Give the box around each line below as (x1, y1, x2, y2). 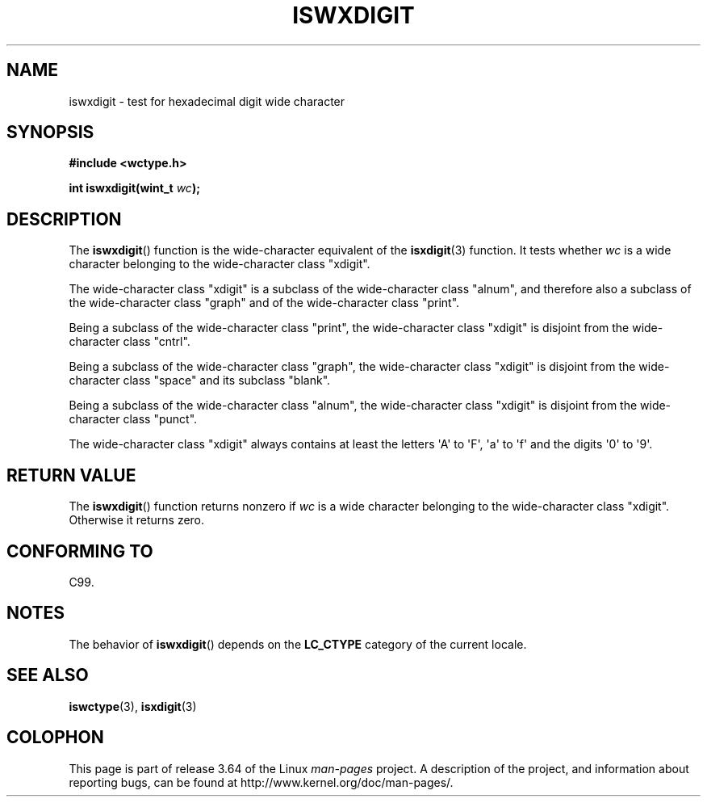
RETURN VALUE (6, 465, 136, 486)
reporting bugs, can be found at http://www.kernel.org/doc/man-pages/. (69, 775, 454, 789)
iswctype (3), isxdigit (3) (69, 699, 197, 713)
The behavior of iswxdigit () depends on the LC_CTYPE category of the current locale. (69, 637, 527, 651)
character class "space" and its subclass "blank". (69, 373, 331, 388)
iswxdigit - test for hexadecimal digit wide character (69, 94, 345, 108)
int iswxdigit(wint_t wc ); (69, 181, 200, 195)
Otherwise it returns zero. (69, 513, 205, 528)
